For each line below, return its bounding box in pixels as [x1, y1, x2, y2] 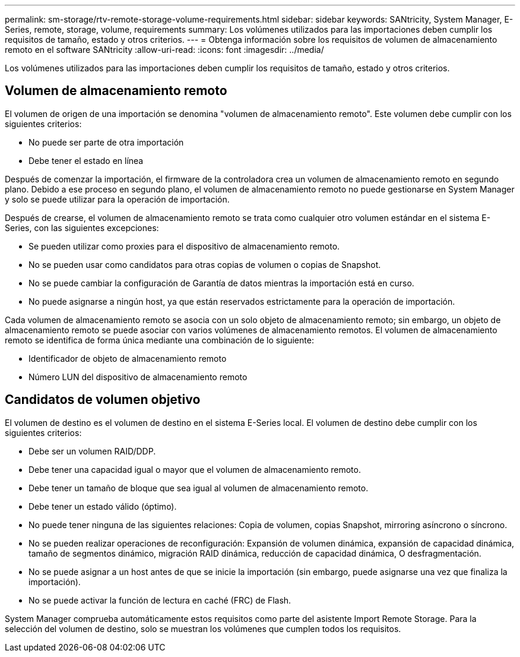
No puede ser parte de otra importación [28, 137, 184, 147]
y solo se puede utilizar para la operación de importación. [5, 194, 230, 204]
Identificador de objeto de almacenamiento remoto [28, 353, 227, 364]
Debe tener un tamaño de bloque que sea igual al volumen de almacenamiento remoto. [28, 482, 369, 493]
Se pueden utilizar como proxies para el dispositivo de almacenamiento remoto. [28, 241, 340, 251]
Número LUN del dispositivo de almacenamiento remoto [28, 371, 248, 382]
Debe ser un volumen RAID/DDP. [28, 446, 156, 456]
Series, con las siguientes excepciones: [5, 222, 159, 233]
